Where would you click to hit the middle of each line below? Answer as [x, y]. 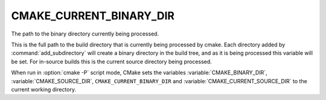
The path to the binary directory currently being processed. [85, 34]
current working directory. [44, 89]
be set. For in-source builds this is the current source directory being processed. [112, 61]
